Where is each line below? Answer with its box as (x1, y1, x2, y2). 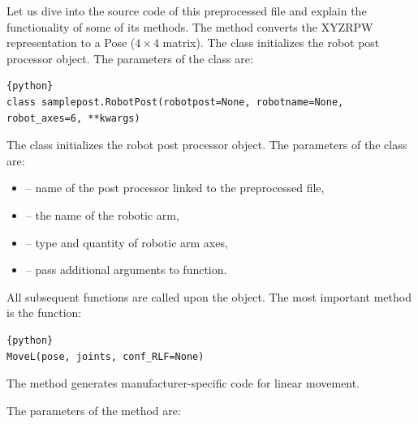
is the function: (6, 304, 82, 321)
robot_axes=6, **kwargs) (6, 112, 140, 124)
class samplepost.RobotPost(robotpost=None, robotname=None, (6, 96, 344, 108)
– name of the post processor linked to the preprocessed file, (25, 179, 325, 196)
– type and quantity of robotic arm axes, (25, 233, 228, 251)
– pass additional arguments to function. (25, 261, 227, 278)
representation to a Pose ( (6, 34, 136, 51)
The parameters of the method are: (6, 401, 181, 418)
